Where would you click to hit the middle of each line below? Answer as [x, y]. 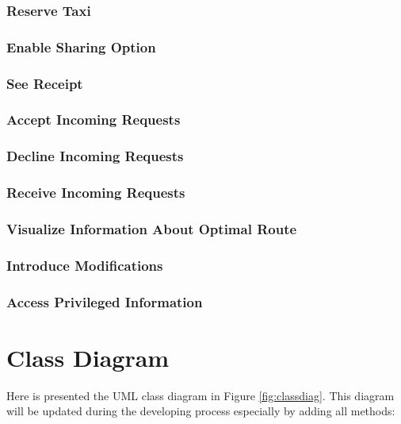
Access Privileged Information [105, 301]
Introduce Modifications [85, 265]
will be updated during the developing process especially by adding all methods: [201, 411]
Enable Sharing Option [81, 46]
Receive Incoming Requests [96, 193]
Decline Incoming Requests [95, 156]
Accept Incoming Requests [94, 119]
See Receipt [45, 83]
